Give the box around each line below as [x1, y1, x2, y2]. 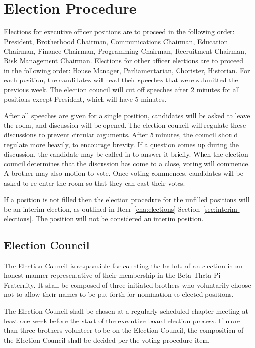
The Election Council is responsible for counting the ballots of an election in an [4, 260, 243, 270]
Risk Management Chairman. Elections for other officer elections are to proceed [4, 55, 244, 65]
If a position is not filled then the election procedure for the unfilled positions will [4, 194, 250, 204]
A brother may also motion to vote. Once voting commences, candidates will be [4, 168, 243, 178]
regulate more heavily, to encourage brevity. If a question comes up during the [4, 139, 239, 149]
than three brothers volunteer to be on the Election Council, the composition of [4, 325, 244, 335]
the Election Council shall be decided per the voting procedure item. [4, 334, 210, 345]
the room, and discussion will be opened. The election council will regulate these [4, 120, 246, 130]
